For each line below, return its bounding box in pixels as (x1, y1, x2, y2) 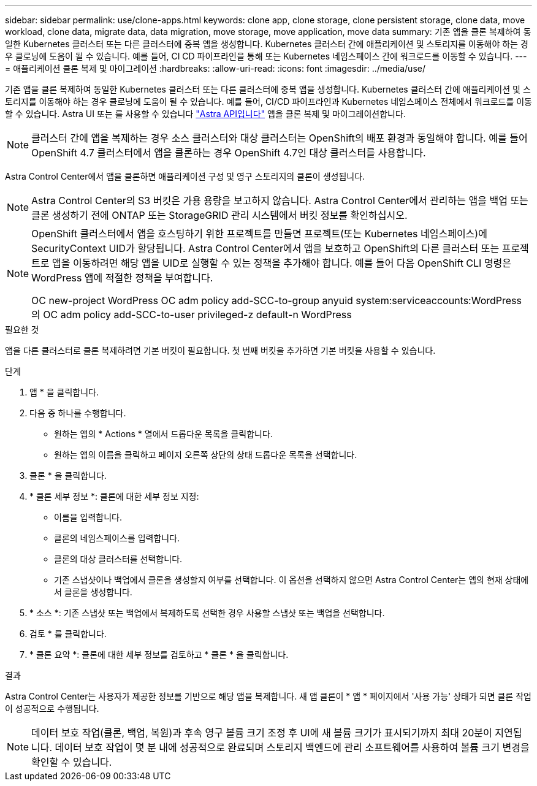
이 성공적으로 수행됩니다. (5, 703, 99, 714)
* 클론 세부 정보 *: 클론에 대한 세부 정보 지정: (29, 491, 199, 502)
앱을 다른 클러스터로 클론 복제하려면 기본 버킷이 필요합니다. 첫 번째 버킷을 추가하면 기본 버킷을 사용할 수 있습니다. (5, 345, 436, 356)
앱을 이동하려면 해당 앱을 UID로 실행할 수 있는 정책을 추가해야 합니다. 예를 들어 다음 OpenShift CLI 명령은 (52, 257, 512, 269)
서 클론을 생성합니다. (54, 587, 132, 597)
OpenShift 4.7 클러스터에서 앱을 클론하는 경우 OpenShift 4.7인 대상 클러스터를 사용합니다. (31, 147, 426, 159)
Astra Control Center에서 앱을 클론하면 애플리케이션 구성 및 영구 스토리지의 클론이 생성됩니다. (5, 171, 365, 181)
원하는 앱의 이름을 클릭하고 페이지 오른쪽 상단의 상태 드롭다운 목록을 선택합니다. (54, 449, 357, 460)
